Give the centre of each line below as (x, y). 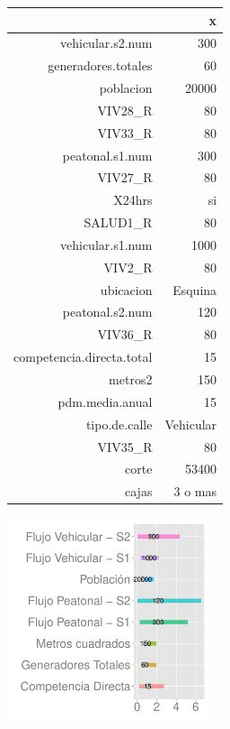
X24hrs (133, 200)
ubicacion (126, 289)
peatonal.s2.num (107, 312)
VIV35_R (125, 446)
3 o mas (195, 491)
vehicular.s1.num (106, 244)
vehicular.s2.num (106, 43)
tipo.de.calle (119, 424)
